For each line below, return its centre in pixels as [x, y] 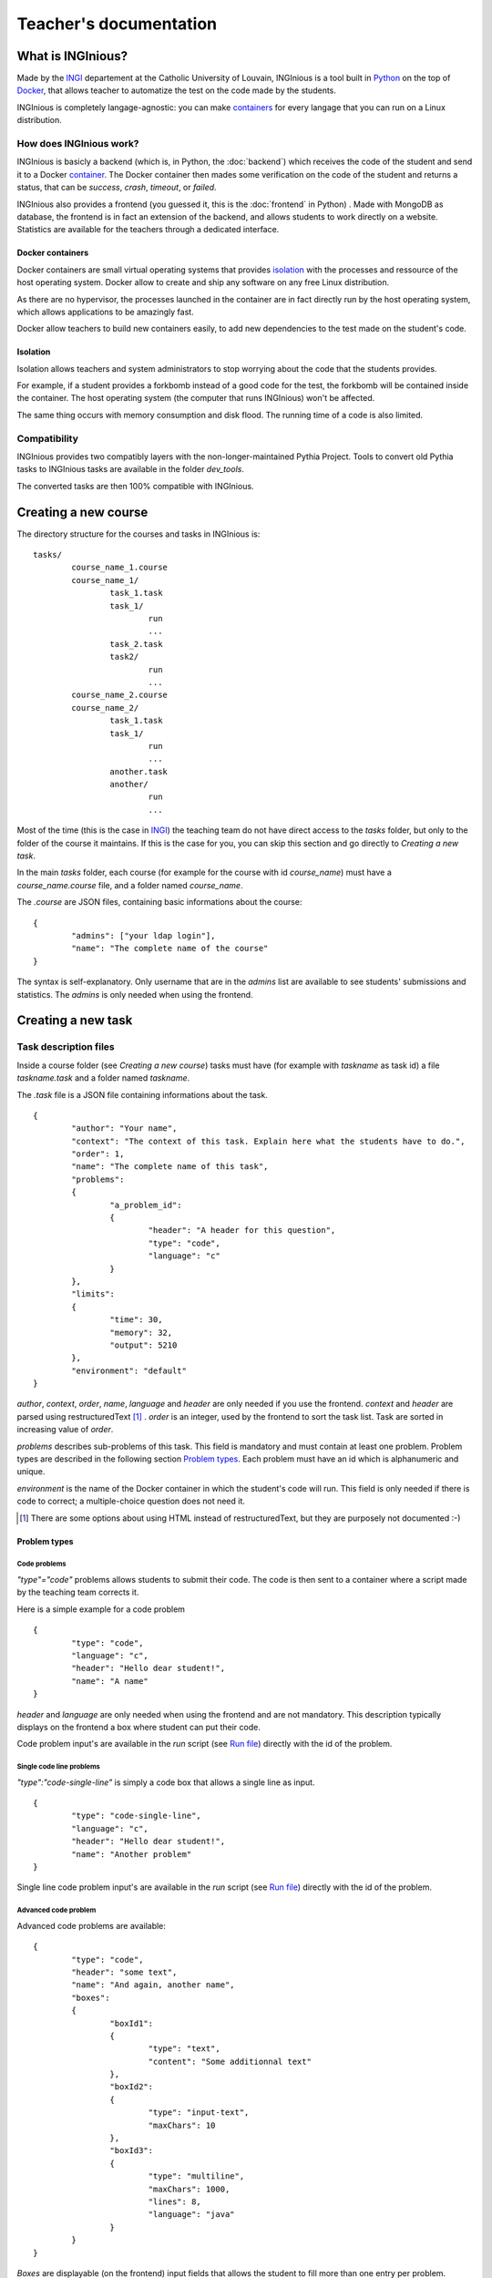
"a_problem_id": [146, 1205]
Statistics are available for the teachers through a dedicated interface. [148, 230]
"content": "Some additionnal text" [230, 2061]
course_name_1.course [120, 568]
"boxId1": [132, 2023]
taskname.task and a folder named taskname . [103, 1078]
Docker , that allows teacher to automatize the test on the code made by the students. [177, 90]
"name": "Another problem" [132, 1854]
